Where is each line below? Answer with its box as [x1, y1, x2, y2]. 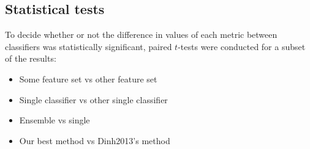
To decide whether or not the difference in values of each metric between [5, 28, 278, 41]
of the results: [5, 52, 56, 65]
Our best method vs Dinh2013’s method [19, 134, 170, 147]
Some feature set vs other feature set [19, 72, 157, 85]
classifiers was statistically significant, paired [5, 40, 172, 53]
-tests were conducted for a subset [178, 40, 306, 53]
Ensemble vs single [19, 114, 90, 126]
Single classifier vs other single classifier [19, 93, 168, 106]
